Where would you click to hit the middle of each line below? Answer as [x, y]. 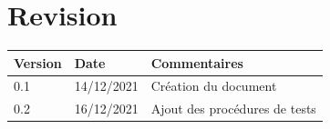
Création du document [214, 86]
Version [38, 62]
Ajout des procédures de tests [233, 109]
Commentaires [197, 62]
